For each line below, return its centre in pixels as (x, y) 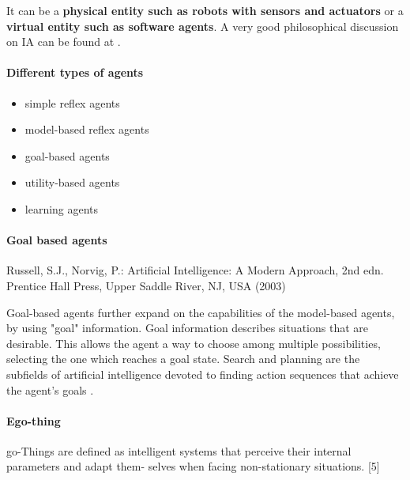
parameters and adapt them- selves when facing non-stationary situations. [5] (193, 466)
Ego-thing (34, 420)
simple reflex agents (72, 102)
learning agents (62, 208)
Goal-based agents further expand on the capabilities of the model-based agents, (201, 312)
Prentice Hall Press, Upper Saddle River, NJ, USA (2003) (146, 285)
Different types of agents (75, 72)
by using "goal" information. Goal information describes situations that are (187, 328)
